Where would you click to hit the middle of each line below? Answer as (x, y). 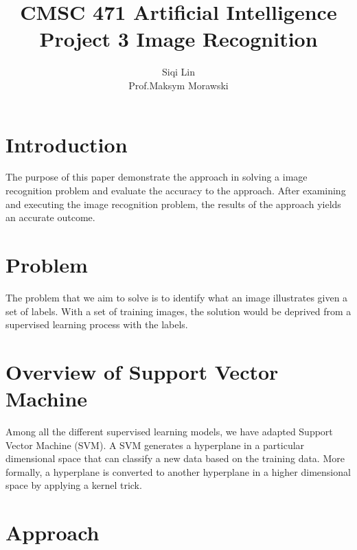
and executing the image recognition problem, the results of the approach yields (173, 204)
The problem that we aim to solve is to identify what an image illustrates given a (177, 297)
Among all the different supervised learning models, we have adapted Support (169, 432)
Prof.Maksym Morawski (178, 85)
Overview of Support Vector (142, 371)
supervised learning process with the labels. (97, 324)
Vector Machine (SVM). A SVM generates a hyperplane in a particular (155, 445)
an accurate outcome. (50, 217)
